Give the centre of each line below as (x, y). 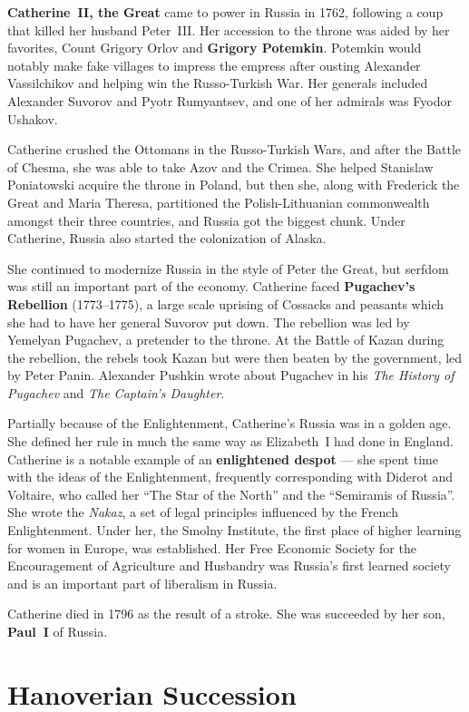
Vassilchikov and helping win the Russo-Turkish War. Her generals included (218, 83)
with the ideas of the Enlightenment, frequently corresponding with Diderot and (230, 477)
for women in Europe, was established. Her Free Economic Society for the (212, 547)
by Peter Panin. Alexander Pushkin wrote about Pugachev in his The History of (231, 375)
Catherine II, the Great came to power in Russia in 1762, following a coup (225, 12)
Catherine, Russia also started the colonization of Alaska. (167, 238)
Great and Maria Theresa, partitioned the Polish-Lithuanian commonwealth (219, 202)
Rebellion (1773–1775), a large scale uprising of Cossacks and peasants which (225, 303)
